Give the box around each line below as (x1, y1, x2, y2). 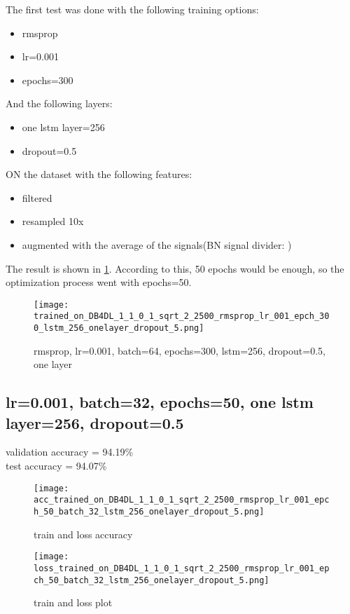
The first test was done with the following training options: (6, 2, 259, 16)
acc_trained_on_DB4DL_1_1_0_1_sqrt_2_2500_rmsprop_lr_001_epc (34, 495, 330, 505)
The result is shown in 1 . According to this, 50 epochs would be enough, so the (6, 261, 344, 275)
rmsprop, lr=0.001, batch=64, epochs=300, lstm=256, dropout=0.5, (34, 343, 325, 357)
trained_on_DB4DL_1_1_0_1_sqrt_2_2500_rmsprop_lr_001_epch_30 (34, 311, 330, 322)
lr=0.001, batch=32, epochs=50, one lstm (6, 391, 314, 413)
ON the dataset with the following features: (6, 167, 192, 182)
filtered (22, 190, 52, 205)
